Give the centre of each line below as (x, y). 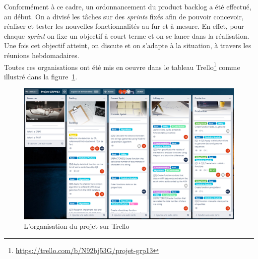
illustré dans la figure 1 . (41, 76)
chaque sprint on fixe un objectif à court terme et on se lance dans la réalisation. (127, 35)
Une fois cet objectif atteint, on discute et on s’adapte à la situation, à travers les (128, 45)
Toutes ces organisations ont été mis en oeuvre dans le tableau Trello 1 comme (122, 66)
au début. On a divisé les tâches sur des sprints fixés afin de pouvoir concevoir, (124, 16)
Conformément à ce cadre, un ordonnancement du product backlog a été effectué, (128, 6)
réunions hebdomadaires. (42, 55)
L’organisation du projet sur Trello (77, 226)
